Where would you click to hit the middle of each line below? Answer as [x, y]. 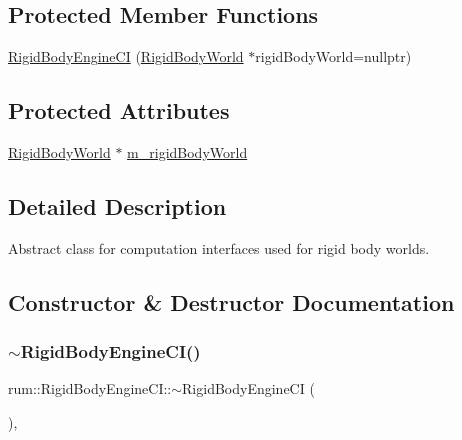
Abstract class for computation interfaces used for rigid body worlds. [219, 247]
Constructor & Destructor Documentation [231, 301]
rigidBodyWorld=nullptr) [333, 56]
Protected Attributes [119, 110]
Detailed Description [117, 205]
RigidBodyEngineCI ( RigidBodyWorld [126, 56]
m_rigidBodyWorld [187, 152]
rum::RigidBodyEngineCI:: [90, 388]
